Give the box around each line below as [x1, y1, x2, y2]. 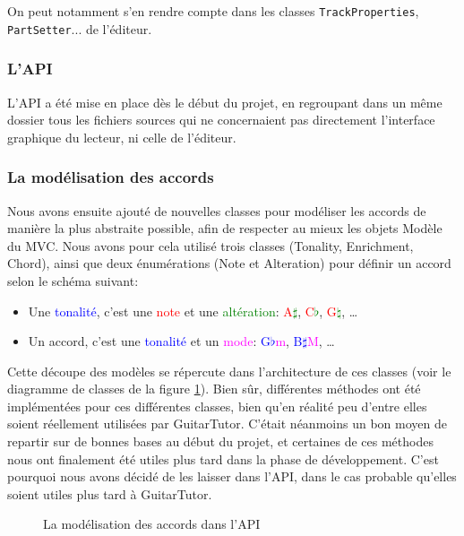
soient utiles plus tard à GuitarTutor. [7, 484, 212, 503]
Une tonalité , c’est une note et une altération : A [28, 301, 293, 320]
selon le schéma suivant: [7, 271, 139, 290]
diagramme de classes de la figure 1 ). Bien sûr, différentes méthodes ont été [7, 379, 421, 398]
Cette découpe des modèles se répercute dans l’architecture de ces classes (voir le [7, 361, 451, 380]
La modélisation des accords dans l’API [43, 514, 261, 533]
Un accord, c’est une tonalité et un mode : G [28, 332, 271, 350]
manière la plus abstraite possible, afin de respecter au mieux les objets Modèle [7, 219, 443, 238]
